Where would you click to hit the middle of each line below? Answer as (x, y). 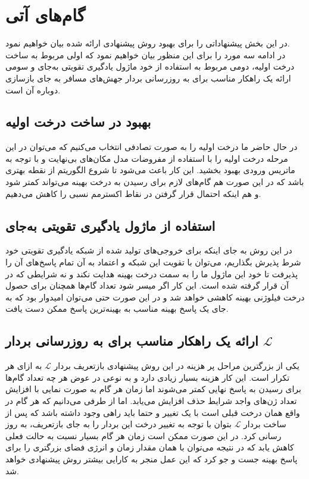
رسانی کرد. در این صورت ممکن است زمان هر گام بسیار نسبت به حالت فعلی (143, 435)
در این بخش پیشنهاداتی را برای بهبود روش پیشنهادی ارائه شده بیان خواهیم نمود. (148, 43)
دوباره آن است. (33, 90)
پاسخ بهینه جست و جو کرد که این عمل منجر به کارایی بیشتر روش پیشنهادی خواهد (152, 458)
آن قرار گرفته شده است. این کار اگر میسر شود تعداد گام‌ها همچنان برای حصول (147, 285)
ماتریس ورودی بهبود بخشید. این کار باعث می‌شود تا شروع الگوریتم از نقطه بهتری (150, 170)
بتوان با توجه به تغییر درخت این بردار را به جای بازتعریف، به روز (118, 424)
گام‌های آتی (46, 15)
